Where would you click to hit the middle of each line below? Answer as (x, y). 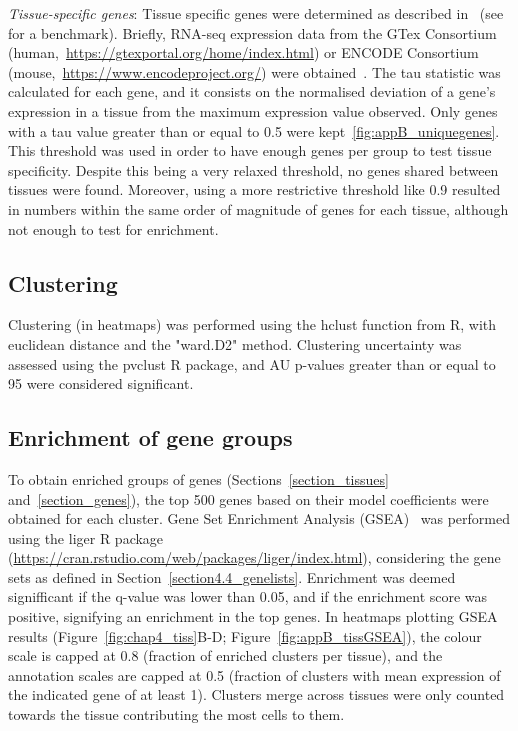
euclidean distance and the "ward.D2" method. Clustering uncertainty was (235, 343)
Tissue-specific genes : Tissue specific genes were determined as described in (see (256, 13)
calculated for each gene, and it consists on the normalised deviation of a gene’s (252, 91)
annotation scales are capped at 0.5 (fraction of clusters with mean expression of (254, 674)
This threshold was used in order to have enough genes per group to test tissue (250, 150)
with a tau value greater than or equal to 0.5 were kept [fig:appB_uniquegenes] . (254, 130)
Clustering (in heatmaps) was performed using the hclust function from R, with (252, 324)
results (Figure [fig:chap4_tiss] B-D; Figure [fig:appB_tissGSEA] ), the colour (245, 635)
